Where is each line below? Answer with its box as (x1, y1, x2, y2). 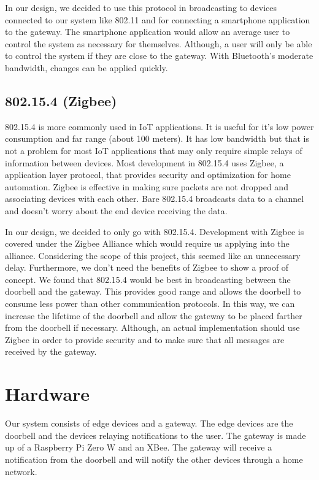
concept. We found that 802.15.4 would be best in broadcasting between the (5, 273, 291, 285)
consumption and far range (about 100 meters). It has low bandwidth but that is (5, 132, 309, 145)
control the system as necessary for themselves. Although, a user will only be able (5, 37, 312, 50)
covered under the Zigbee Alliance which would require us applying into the (5, 237, 290, 250)
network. (5, 465, 37, 478)
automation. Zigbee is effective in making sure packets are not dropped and (5, 180, 288, 193)
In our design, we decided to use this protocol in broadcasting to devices (5, 1, 277, 14)
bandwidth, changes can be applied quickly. (5, 61, 168, 74)
